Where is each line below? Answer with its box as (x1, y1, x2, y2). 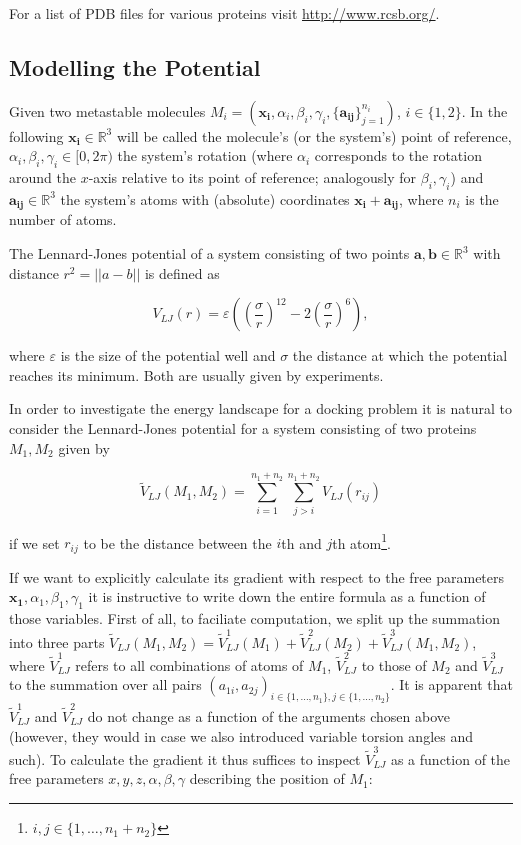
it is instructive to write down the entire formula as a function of (88, 586, 486, 607)
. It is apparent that (390, 674, 513, 695)
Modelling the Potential (9, 51, 261, 82)
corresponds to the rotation (314, 145, 482, 166)
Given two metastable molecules (9, 100, 206, 121)
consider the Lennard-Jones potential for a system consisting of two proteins (9, 418, 477, 438)
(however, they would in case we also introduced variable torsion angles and (9, 725, 474, 746)
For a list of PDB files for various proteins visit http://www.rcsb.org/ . (9, 3, 440, 23)
